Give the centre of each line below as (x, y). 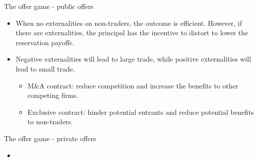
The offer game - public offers (49, 6)
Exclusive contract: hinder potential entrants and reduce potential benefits (141, 112)
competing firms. (53, 95)
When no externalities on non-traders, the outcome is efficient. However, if (129, 23)
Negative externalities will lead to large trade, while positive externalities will (133, 59)
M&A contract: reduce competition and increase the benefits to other (133, 85)
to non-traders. (50, 121)
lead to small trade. (45, 68)
